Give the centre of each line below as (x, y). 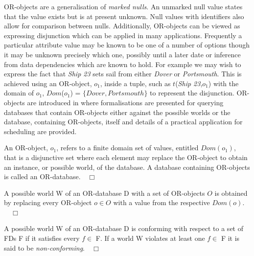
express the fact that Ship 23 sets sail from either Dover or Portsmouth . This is (123, 74)
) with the (223, 83)
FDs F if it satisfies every (42, 238)
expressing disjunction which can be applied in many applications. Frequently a (123, 35)
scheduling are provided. (40, 131)
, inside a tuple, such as (135, 83)
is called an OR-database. (42, 176)
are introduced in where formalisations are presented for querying (125, 102)
